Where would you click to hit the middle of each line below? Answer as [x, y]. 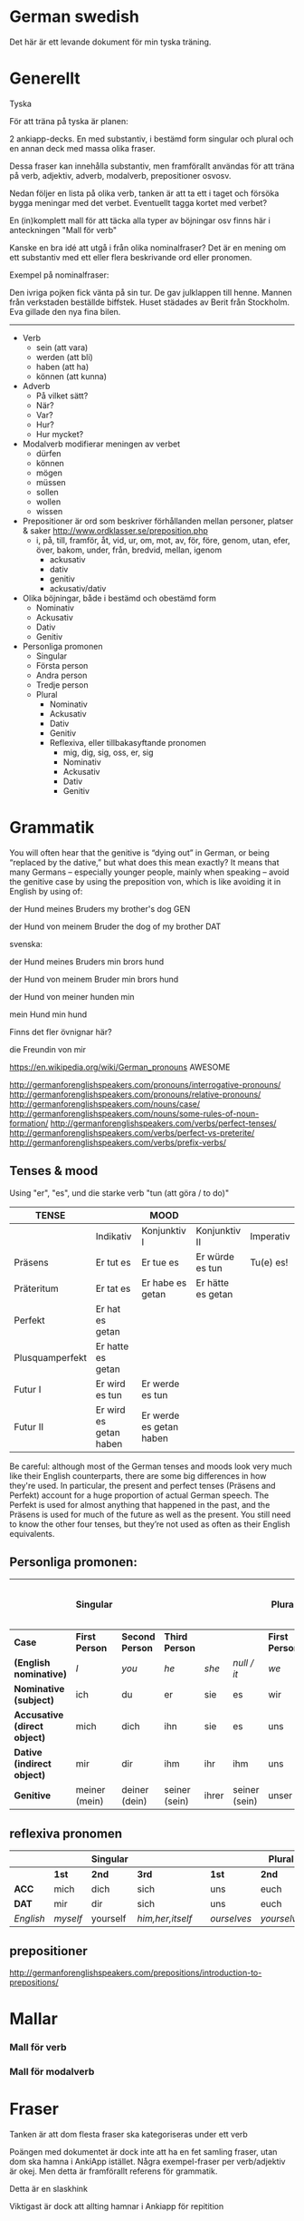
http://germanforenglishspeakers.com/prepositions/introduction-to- [136, 1973]
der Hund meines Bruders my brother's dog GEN [100, 908]
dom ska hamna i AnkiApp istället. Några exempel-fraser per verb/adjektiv [147, 2162]
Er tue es [160, 1262]
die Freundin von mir [47, 1049]
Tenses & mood [54, 1171]
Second [138, 1637]
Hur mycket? [60, 434]
